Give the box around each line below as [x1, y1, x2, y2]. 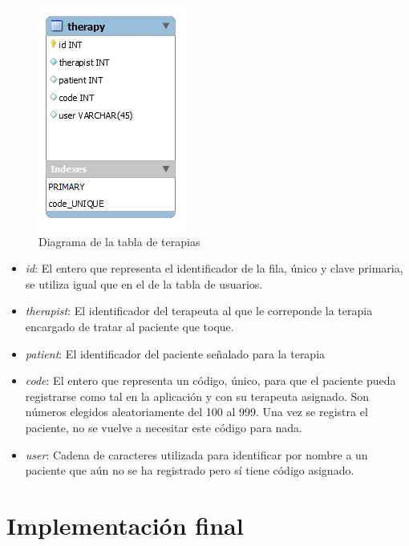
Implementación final [6, 508, 244, 541]
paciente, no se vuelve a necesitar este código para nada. [25, 419, 303, 435]
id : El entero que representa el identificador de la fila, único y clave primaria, [25, 260, 403, 277]
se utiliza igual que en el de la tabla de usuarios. [25, 275, 263, 292]
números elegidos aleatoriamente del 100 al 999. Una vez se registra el [25, 403, 368, 420]
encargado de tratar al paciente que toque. [25, 317, 234, 334]
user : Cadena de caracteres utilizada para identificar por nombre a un [25, 446, 368, 463]
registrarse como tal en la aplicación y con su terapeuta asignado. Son [25, 387, 370, 404]
